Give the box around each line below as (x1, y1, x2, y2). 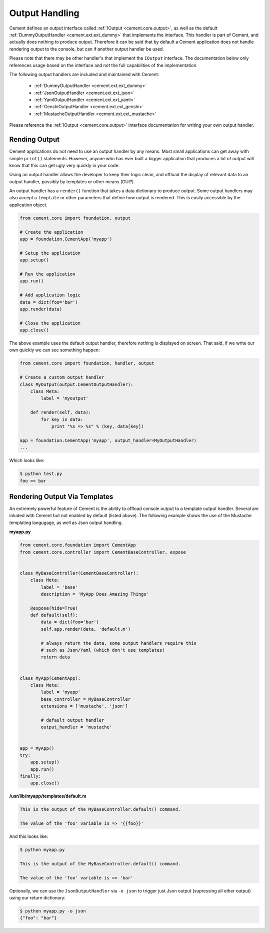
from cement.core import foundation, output (19, 215, 131, 221)
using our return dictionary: (9, 895, 66, 901)
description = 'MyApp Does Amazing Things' (40, 591, 149, 597)
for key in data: (40, 416, 83, 422)
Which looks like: (9, 457, 44, 463)
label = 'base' (40, 584, 78, 590)
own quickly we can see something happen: (9, 347, 100, 353)
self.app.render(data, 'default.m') (40, 626, 131, 632)
